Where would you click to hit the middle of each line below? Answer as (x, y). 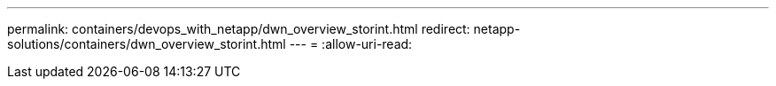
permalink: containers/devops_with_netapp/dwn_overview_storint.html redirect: (239, 29)
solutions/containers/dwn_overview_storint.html (147, 44)
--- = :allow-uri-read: (351, 44)
